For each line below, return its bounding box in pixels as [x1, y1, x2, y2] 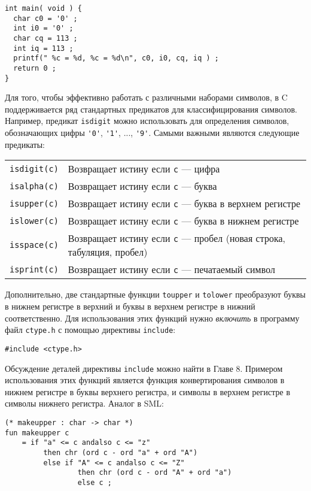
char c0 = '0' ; [13, 14, 78, 23]
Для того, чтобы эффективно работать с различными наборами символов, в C [5, 91, 288, 104]
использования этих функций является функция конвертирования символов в [5, 374, 285, 386]
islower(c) [10, 216, 59, 226]
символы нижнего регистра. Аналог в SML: [5, 397, 164, 410]
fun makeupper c [5, 428, 69, 437]
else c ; [77, 478, 112, 487]
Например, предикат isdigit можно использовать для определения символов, [5, 114, 289, 127]
